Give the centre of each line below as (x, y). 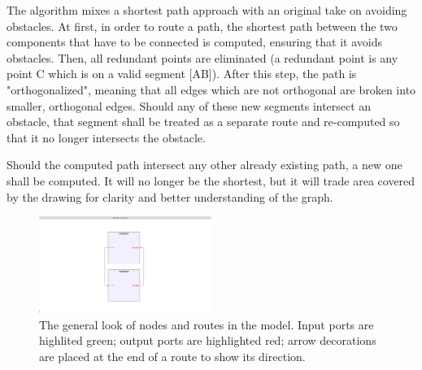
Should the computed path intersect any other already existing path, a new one (204, 165)
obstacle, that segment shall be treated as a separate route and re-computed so (203, 122)
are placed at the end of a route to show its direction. (172, 356)
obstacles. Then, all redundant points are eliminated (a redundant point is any (202, 57)
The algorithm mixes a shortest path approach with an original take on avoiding (207, 10)
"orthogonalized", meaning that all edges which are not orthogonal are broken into (211, 89)
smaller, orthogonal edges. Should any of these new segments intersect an (189, 105)
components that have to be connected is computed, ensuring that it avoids (194, 42)
